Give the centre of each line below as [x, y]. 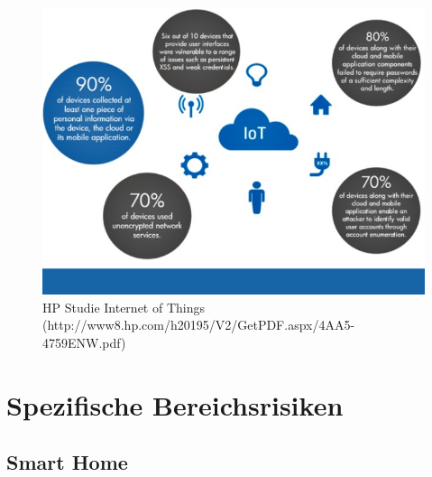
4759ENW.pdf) [84, 342]
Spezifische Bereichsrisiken [175, 404]
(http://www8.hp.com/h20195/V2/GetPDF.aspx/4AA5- [199, 325]
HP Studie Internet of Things [124, 307]
